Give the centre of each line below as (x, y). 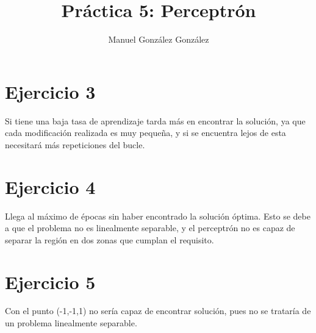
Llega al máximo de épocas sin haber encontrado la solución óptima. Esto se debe (158, 216)
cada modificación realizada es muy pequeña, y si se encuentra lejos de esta (145, 133)
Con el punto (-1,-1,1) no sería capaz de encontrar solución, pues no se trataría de (158, 311)
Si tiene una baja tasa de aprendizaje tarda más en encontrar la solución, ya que (155, 120)
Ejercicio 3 (50, 91)
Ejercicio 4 (50, 186)
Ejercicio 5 (50, 281)
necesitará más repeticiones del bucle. (75, 144)
